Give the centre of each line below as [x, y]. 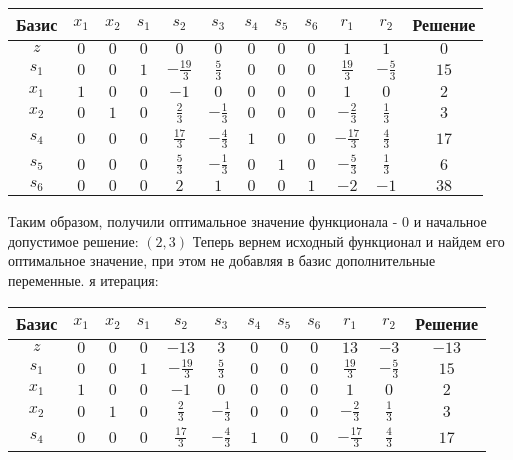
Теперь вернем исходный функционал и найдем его [348, 240]
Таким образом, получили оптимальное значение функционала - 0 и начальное [247, 221]
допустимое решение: [73, 240]
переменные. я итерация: [83, 280]
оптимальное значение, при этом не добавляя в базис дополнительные [222, 260]
